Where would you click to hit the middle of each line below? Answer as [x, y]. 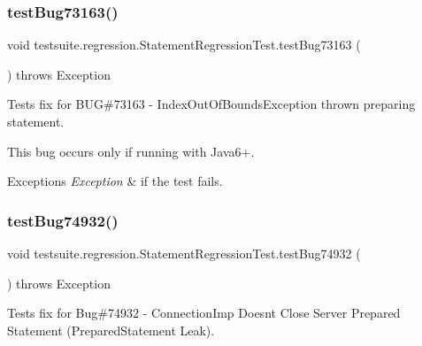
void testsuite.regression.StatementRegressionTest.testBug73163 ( [184, 45]
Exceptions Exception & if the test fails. [115, 181]
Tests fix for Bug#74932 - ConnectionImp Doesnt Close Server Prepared [204, 313]
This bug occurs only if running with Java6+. [131, 151]
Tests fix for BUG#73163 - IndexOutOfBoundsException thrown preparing [211, 104]
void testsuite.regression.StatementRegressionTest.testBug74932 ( [184, 253]
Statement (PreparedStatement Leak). [111, 330]
